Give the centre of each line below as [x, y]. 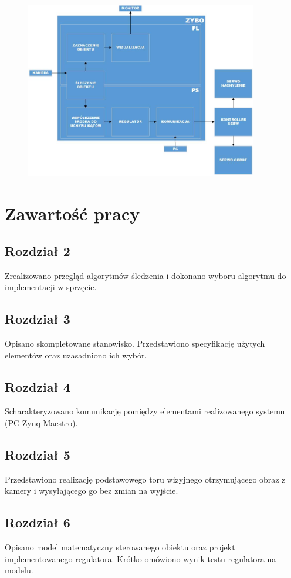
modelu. [19, 570]
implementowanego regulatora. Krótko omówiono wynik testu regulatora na [141, 558]
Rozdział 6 [38, 522]
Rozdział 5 [38, 455]
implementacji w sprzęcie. [51, 287]
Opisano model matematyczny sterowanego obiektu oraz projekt [120, 547]
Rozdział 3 [38, 319]
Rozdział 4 [38, 386]
